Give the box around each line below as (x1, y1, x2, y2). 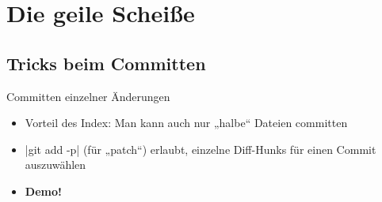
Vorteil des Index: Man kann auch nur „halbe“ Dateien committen (25, 114, 348, 131)
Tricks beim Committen (6, 50, 206, 75)
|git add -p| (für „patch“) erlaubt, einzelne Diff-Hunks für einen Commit (25, 140, 376, 157)
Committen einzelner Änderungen (6, 88, 170, 104)
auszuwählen (25, 156, 86, 173)
